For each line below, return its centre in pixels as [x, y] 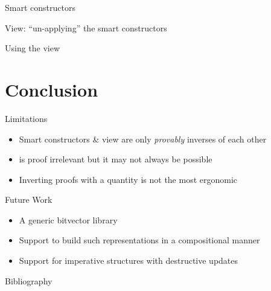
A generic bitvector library [68, 219]
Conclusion [52, 89]
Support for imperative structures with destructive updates [129, 261]
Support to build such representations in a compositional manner [139, 240]
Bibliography [29, 280]
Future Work [29, 200]
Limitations [26, 118]
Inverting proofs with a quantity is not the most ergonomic [128, 179]
